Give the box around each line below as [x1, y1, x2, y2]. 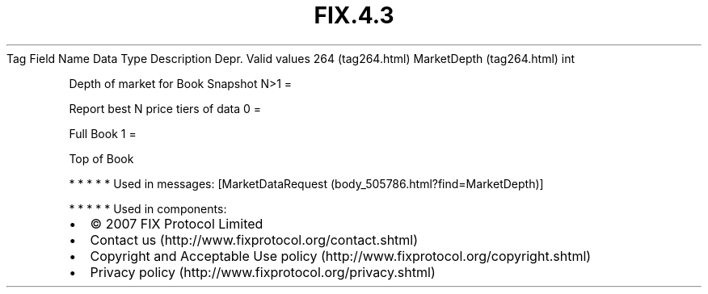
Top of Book [69, 151, 134, 166]
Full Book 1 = [69, 126, 137, 141]
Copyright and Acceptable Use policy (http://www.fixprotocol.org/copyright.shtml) [90, 247, 592, 264]
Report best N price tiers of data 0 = [69, 101, 262, 115]
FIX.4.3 [314, 2, 394, 29]
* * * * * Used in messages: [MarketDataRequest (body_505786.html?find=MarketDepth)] [69, 176, 544, 191]
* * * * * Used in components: [69, 201, 227, 216]
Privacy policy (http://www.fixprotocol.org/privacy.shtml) [90, 263, 436, 280]
